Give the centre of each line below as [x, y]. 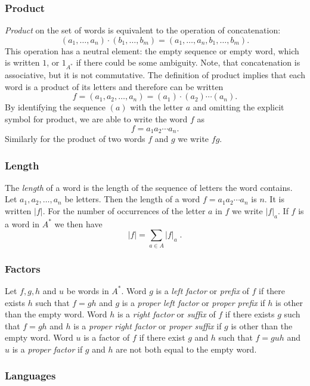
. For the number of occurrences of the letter [124, 210]
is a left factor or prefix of [202, 290]
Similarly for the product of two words [75, 138]
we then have [78, 223]
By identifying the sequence [55, 107]
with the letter [156, 107]
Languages [30, 376]
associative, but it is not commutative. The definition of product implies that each [155, 75]
